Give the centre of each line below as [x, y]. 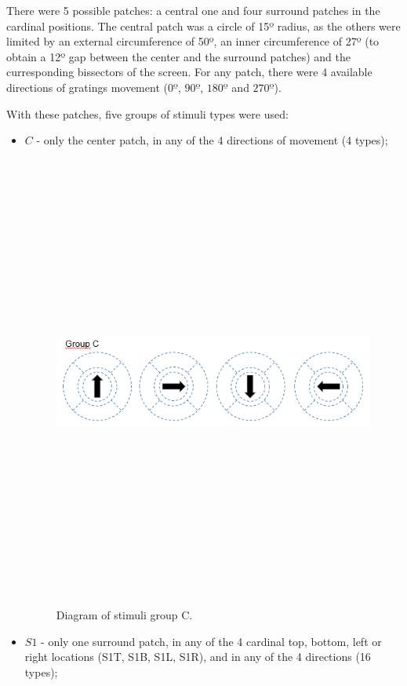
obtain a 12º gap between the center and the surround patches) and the [178, 56]
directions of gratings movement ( [87, 87]
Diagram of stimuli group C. [124, 615]
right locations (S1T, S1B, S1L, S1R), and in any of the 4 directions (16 [198, 657]
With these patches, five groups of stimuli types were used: [147, 113]
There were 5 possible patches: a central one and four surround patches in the [193, 10]
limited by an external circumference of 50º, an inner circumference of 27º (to [193, 41]
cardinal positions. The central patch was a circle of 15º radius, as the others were [203, 26]
